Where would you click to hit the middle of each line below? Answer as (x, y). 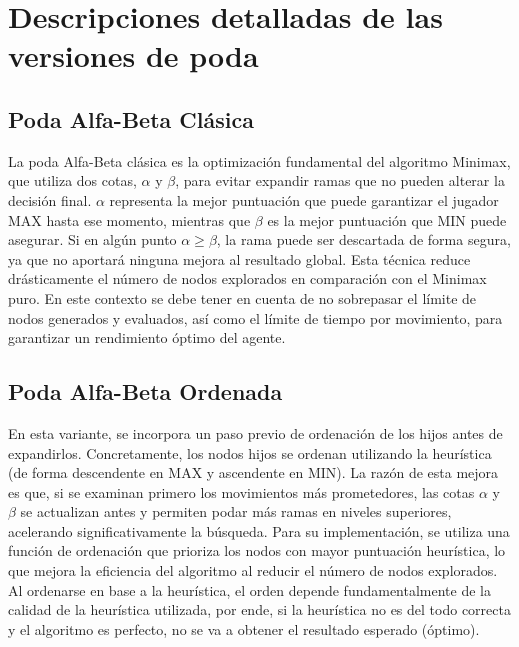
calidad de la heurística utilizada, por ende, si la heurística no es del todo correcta (259, 609)
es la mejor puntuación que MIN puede (387, 219)
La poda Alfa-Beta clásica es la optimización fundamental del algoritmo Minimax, (259, 160)
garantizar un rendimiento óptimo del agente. (147, 337)
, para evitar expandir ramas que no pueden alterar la (340, 180)
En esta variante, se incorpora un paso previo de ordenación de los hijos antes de (255, 432)
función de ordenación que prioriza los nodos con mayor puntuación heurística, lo (257, 550)
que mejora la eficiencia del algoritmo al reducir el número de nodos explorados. (253, 570)
